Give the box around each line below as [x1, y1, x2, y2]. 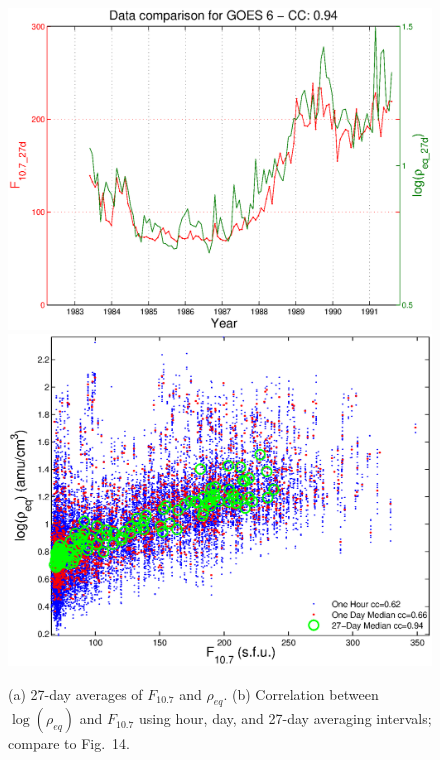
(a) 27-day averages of [8, 683, 143, 704]
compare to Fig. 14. [8, 733, 130, 754]
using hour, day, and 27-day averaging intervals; [138, 708, 432, 729]
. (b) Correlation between [223, 683, 379, 704]
